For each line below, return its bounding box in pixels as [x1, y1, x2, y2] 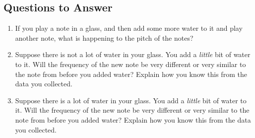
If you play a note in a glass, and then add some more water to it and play [15, 23, 243, 33]
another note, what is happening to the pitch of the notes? [15, 32, 193, 43]
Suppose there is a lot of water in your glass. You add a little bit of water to [15, 95, 247, 105]
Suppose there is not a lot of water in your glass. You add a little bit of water [15, 49, 251, 60]
